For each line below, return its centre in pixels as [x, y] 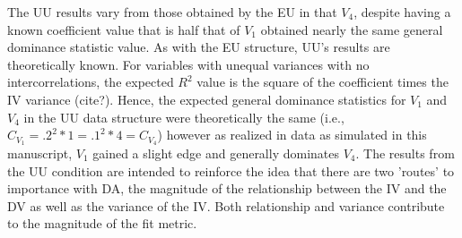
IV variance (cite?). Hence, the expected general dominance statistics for [207, 99]
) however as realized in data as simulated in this [292, 135]
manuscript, [40, 153]
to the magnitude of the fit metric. [102, 223]
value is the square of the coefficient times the [323, 82]
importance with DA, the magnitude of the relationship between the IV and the [227, 188]
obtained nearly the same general [352, 29]
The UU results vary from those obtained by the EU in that [172, 12]
